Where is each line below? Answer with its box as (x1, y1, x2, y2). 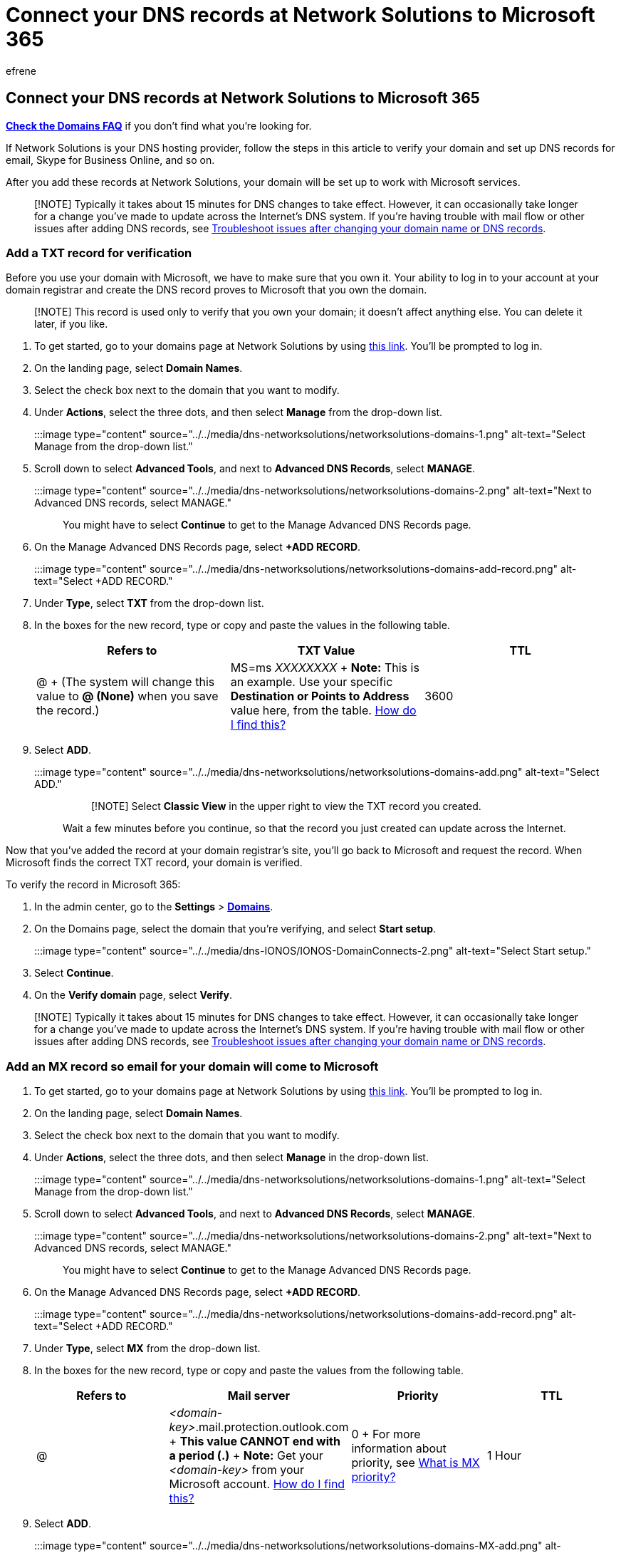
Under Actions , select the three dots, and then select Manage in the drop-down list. (34, 1151, 429, 1164)
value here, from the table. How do (230, 703, 417, 718)
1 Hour (487, 1448, 522, 1463)
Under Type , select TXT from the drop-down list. (34, 597, 264, 610)
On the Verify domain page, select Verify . (34, 989, 232, 1002)
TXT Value (297, 643, 355, 658)
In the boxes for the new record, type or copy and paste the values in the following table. (34, 619, 450, 632)
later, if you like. (34, 318, 108, 331)
